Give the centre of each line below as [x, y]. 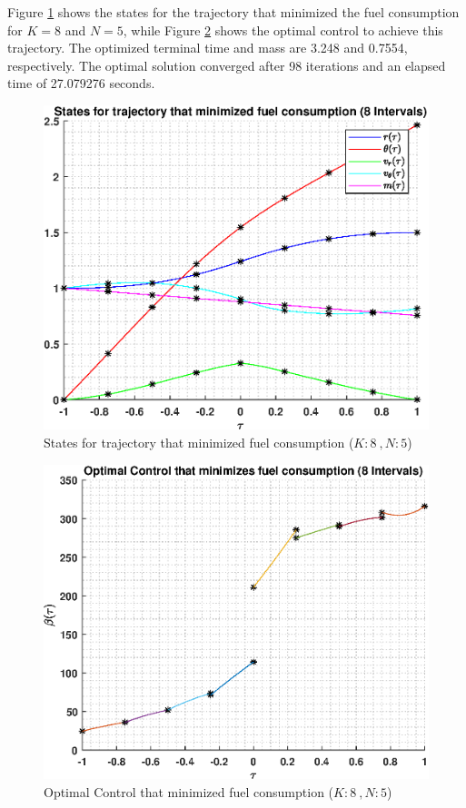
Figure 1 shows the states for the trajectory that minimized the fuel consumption [233, 12]
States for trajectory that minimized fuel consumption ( [199, 442]
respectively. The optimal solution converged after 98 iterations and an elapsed [227, 65]
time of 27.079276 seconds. [81, 83]
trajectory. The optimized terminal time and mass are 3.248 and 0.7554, [208, 48]
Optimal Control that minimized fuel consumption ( [189, 791]
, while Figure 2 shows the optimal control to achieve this [283, 30]
